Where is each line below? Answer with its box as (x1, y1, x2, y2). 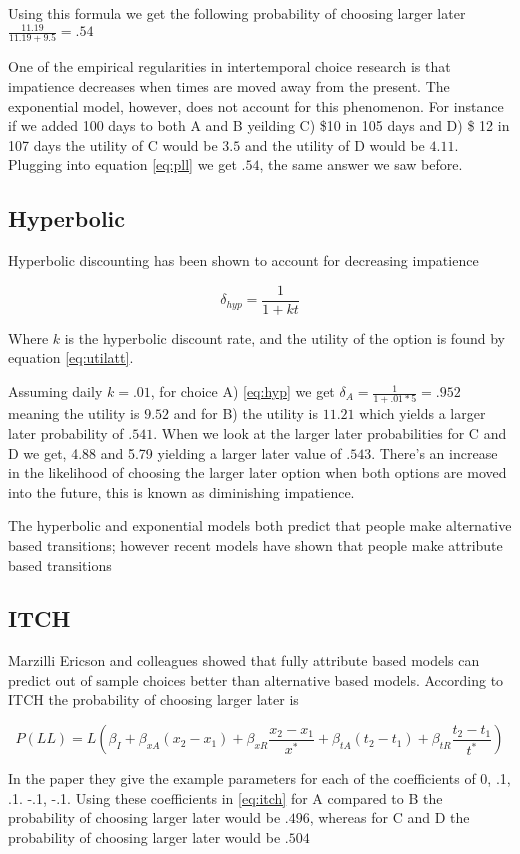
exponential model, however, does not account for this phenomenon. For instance (8, 95, 504, 116)
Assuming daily (8, 381, 103, 402)
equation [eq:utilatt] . (8, 347, 134, 368)
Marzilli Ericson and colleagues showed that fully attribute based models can (8, 650, 480, 671)
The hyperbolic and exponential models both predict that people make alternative (8, 515, 512, 536)
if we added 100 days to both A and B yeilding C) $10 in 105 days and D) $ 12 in (8, 115, 510, 136)
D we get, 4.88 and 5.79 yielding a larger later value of (8, 442, 342, 463)
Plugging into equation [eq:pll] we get (8, 154, 237, 175)
